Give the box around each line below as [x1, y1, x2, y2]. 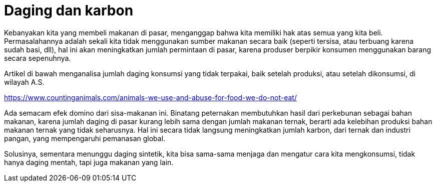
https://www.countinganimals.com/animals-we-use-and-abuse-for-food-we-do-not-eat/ [4, 93, 297, 102]
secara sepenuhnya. [4, 53, 71, 62]
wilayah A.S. [4, 77, 45, 86]
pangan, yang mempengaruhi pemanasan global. [4, 134, 166, 143]
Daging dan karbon [4, 2, 134, 19]
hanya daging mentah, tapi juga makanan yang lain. [4, 158, 174, 167]
